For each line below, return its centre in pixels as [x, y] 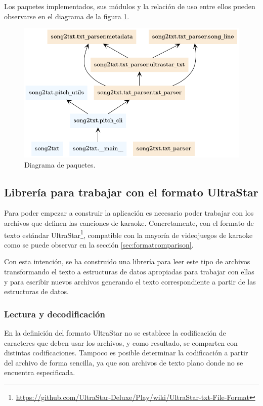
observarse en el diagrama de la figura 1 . [67, 16]
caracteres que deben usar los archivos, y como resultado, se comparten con [121, 342]
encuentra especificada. [40, 372]
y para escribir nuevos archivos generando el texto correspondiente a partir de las [130, 281]
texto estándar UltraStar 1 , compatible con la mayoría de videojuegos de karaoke [128, 234]
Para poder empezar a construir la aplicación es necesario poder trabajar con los [129, 213]
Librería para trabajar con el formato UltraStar [131, 192]
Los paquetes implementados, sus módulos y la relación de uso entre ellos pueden [130, 6]
